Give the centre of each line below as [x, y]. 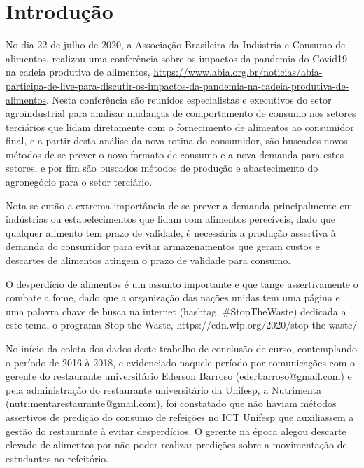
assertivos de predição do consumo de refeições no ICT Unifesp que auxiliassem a [180, 417]
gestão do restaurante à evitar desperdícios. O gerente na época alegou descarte [176, 431]
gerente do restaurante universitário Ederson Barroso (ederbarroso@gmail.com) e [179, 376]
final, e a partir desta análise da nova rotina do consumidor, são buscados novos [177, 140]
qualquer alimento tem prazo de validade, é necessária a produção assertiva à [171, 232]
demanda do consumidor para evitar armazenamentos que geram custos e [163, 246]
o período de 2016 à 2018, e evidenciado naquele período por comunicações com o [181, 362]
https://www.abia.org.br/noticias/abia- [238, 72]
